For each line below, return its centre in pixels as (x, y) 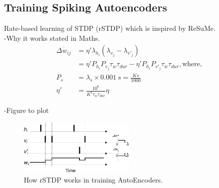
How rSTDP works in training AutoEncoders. (93, 179)
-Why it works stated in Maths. (52, 38)
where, (192, 64)
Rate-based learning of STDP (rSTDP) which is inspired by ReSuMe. (110, 28)
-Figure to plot (27, 110)
